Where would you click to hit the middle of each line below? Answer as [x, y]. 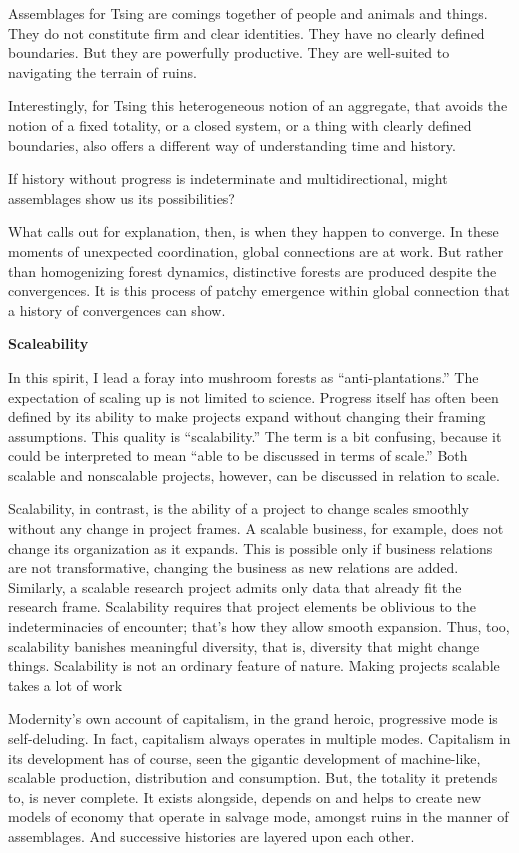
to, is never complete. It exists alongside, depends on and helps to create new [244, 796]
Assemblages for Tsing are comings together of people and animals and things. [248, 13]
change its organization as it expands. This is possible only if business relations [250, 547]
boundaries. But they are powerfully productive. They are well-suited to [229, 52]
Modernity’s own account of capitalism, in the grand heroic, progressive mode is [253, 718]
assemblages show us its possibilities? [121, 197]
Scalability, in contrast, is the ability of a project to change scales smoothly [238, 508]
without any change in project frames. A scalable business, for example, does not [256, 528]
